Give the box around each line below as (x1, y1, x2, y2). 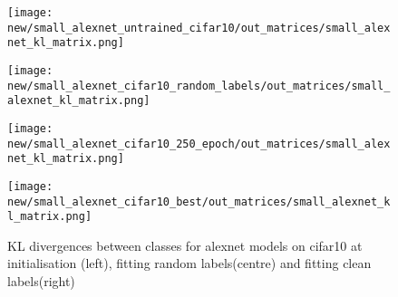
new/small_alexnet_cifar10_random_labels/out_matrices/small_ (7, 79, 391, 92)
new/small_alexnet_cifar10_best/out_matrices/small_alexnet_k (7, 195, 391, 208)
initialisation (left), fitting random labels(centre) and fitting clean (7, 254, 372, 273)
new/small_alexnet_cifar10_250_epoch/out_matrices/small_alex (7, 137, 391, 150)
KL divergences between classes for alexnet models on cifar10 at (7, 235, 363, 254)
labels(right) (7, 272, 75, 291)
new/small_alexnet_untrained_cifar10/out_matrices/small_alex (7, 21, 391, 34)
